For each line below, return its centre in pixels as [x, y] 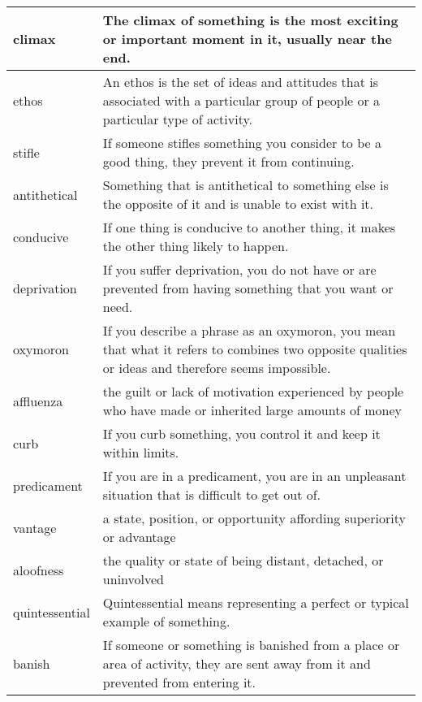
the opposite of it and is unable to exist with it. [238, 204]
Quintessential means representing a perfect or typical [256, 602]
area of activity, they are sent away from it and [237, 663]
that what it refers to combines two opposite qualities [255, 349]
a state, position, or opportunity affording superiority [254, 518]
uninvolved [133, 579]
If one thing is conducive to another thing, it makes [249, 227]
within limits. [141, 452]
